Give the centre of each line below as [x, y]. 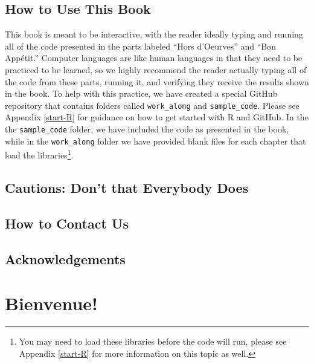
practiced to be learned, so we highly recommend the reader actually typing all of [156, 69]
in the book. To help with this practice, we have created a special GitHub [141, 93]
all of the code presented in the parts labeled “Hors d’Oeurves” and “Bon [141, 46]
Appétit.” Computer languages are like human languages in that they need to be [154, 58]
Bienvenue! [51, 303]
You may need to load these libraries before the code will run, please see [153, 341]
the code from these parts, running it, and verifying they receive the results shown [157, 81]
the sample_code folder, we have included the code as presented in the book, [147, 129]
